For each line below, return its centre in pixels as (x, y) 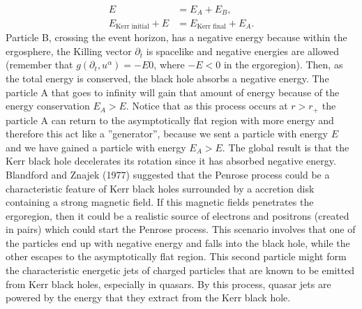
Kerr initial (132, 26)
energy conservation (48, 106)
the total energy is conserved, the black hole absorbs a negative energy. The (167, 78)
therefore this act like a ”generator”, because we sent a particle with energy (167, 134)
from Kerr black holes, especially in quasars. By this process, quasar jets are (168, 284)
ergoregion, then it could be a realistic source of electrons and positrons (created (178, 215)
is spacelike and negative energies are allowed (243, 51)
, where (169, 65)
